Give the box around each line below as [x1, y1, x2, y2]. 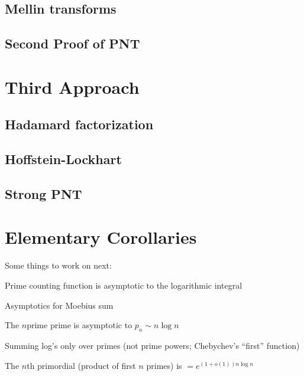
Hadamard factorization [5, 115, 154, 133]
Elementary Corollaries [5, 225, 197, 249]
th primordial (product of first [27, 359, 136, 371]
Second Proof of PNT [5, 34, 140, 53]
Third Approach [5, 74, 140, 99]
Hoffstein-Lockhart [5, 150, 122, 168]
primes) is [146, 359, 182, 371]
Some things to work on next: [5, 259, 112, 272]
